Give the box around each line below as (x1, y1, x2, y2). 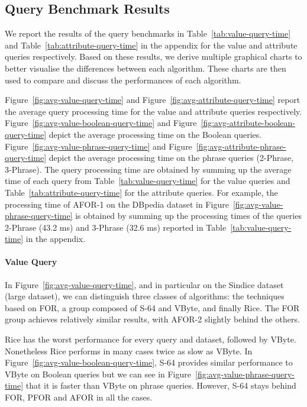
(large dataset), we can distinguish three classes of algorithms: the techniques (5, 290, 285, 302)
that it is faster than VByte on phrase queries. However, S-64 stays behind (25, 379, 296, 392)
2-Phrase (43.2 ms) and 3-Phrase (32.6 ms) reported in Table (5, 221, 227, 233)
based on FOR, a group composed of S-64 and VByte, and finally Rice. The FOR (5, 301, 300, 314)
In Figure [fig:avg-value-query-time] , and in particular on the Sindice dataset (5, 278, 284, 290)
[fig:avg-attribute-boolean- (201, 117, 296, 129)
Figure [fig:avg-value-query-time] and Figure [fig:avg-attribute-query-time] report (5, 93, 300, 106)
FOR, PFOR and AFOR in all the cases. (5, 391, 153, 403)
